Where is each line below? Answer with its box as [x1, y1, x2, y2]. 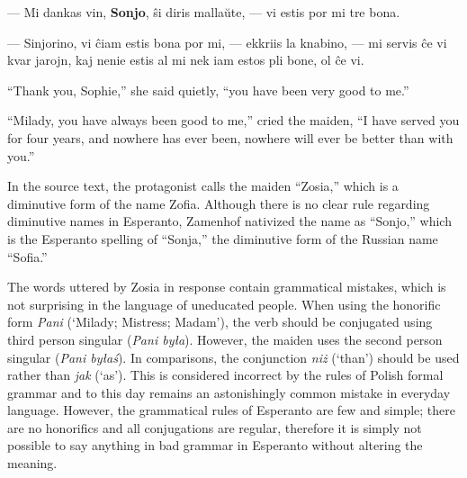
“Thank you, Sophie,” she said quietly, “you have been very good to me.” [7, 80, 409, 99]
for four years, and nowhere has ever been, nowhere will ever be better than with [7, 128, 454, 147]
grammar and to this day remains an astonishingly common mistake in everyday [7, 383, 451, 401]
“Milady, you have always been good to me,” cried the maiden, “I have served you [7, 111, 460, 130]
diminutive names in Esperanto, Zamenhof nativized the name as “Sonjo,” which [7, 212, 452, 230]
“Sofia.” [7, 247, 48, 266]
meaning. [7, 454, 58, 473]
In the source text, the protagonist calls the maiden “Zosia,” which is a [7, 176, 399, 195]
